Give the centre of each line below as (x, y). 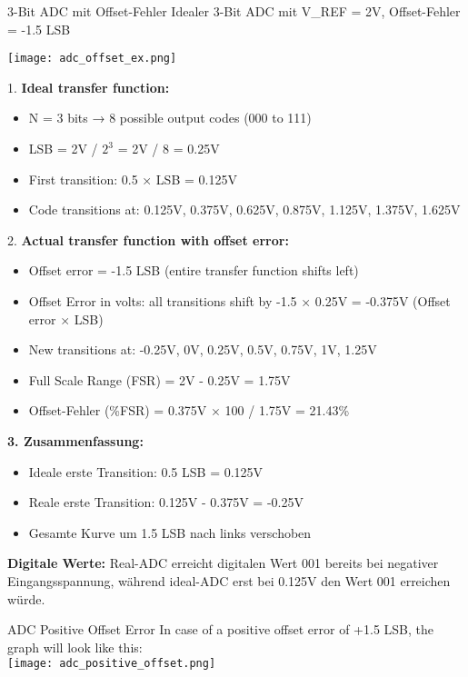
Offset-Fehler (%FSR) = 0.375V (118, 410)
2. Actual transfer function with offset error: (148, 239)
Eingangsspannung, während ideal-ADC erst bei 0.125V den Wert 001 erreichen (229, 580)
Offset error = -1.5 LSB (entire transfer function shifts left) (194, 270)
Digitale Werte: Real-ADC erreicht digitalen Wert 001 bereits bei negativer (223, 563)
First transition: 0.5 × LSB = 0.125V (133, 179)
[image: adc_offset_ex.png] (92, 59)
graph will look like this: (75, 647)
